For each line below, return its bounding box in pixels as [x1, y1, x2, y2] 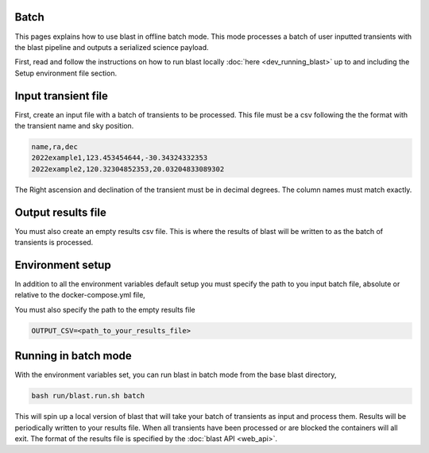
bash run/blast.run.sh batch [31, 391, 145, 401]
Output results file [14, 205, 106, 219]
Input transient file [14, 89, 109, 102]
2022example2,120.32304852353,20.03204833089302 [31, 164, 225, 174]
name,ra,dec [31, 142, 79, 151]
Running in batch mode [14, 349, 133, 363]
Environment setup [14, 258, 111, 271]
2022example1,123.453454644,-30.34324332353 [31, 153, 208, 163]
